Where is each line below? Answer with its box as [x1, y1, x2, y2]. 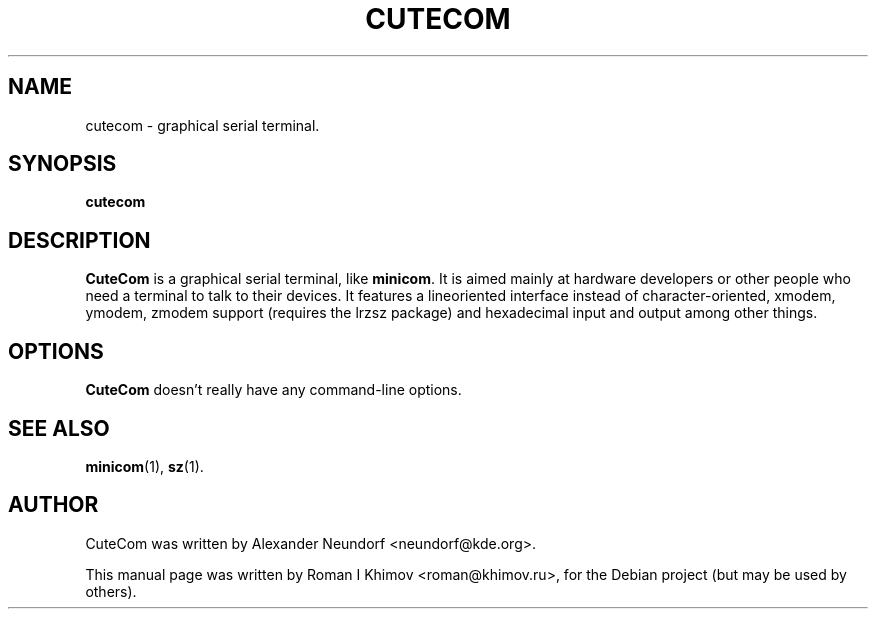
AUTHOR [8, 492, 99, 518]
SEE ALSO [8, 415, 110, 441]
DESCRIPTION [8, 227, 151, 253]
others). [85, 582, 137, 600]
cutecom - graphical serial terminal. [85, 116, 320, 134]
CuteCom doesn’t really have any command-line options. [85, 381, 462, 399]
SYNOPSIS [8, 151, 117, 177]
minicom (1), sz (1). [85, 457, 204, 475]
